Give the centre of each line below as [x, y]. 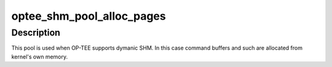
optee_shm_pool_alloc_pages [89, 16]
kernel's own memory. [40, 57]
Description [36, 33]
